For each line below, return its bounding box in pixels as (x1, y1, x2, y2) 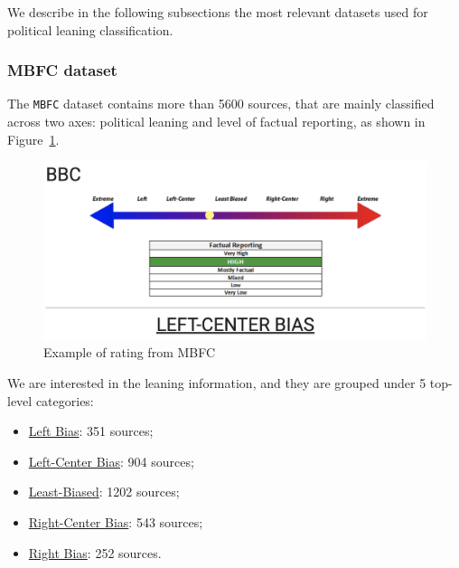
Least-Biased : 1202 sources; (28, 482, 180, 501)
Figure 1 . (7, 129, 60, 148)
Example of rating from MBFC (43, 343, 216, 362)
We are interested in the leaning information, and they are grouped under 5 (7, 373, 426, 392)
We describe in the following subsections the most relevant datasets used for (7, 3, 428, 21)
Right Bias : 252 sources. (28, 543, 162, 562)
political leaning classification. (7, 20, 173, 39)
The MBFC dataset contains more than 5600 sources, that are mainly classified (7, 94, 435, 113)
